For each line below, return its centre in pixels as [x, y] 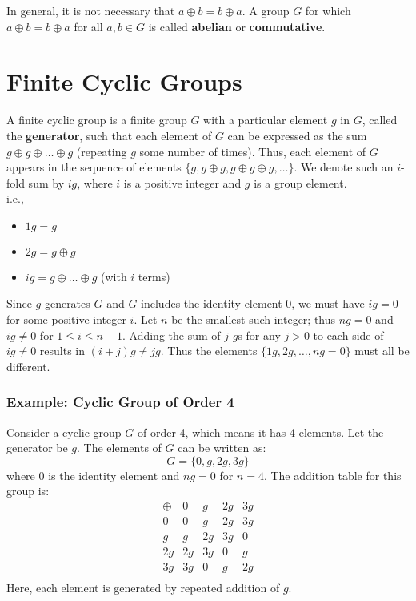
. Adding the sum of [171, 335]
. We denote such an [344, 167]
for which [328, 10]
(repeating [102, 151]
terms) [154, 276]
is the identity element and [114, 475]
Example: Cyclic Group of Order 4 [120, 402]
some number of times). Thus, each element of [253, 151]
